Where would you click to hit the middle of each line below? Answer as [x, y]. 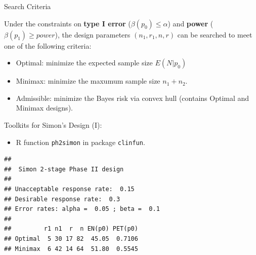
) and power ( [190, 23]
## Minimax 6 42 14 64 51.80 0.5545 [71, 249]
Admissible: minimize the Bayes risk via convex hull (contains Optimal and [133, 98]
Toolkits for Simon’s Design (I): [53, 124]
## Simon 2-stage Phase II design [64, 169]
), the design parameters [93, 34]
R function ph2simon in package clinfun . [80, 142]
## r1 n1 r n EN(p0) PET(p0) [71, 229]
